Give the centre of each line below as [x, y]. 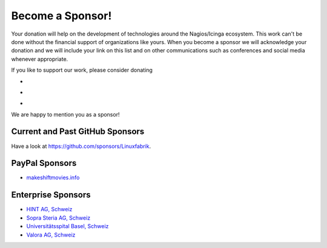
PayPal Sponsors [44, 163]
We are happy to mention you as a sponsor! [65, 114]
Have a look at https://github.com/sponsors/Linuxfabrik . [81, 146]
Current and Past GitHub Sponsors [78, 132]
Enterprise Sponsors [51, 195]
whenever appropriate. [40, 59]
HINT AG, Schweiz [49, 209]
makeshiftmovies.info [53, 177]
